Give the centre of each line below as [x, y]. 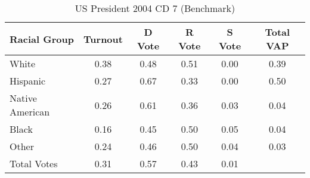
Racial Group [42, 39]
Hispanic [28, 81]
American [30, 112]
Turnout [103, 39]
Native [23, 98]
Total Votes [34, 163]
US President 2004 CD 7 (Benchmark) [155, 8]
